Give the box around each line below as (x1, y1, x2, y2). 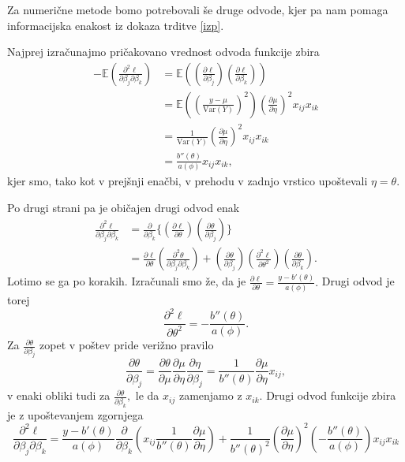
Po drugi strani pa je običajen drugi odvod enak (7, 199, 240, 215)
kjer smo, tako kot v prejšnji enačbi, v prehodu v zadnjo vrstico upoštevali (7, 173, 368, 189)
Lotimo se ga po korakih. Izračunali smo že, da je (7, 273, 246, 289)
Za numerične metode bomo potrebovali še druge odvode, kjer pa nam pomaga (7, 2, 388, 17)
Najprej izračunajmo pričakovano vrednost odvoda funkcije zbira (7, 43, 320, 60)
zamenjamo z (178, 387, 242, 404)
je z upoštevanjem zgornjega (7, 406, 144, 423)
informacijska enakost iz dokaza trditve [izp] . (7, 17, 224, 33)
